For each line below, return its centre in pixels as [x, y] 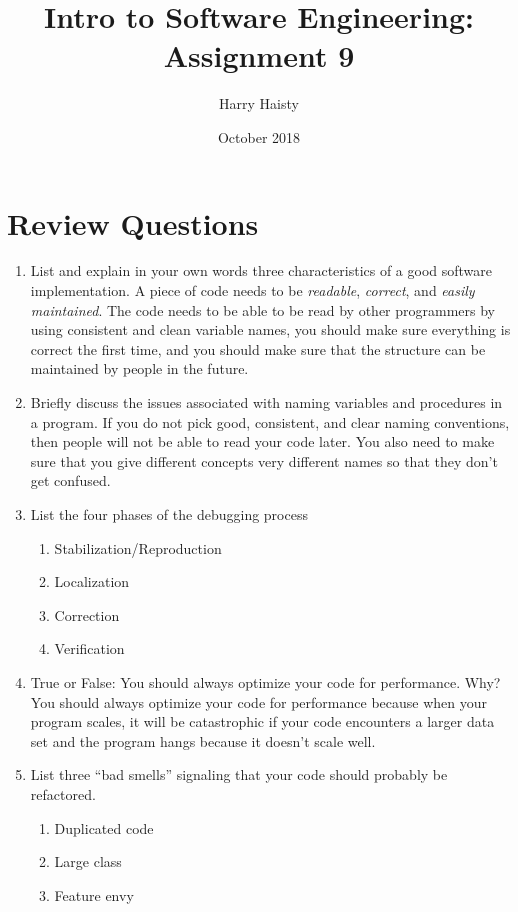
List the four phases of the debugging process [169, 513]
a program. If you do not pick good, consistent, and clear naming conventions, [270, 421]
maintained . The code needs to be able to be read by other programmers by [263, 309]
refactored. [63, 793]
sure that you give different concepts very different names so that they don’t [264, 460]
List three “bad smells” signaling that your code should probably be [239, 774]
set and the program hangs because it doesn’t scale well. [203, 740]
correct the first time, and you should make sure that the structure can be [258, 348]
